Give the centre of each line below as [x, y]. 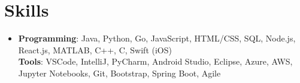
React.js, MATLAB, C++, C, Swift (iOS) [95, 50]
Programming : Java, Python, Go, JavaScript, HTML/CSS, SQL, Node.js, [157, 38]
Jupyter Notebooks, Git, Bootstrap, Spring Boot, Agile [119, 73]
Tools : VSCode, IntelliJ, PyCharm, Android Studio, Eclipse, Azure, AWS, [155, 61]
